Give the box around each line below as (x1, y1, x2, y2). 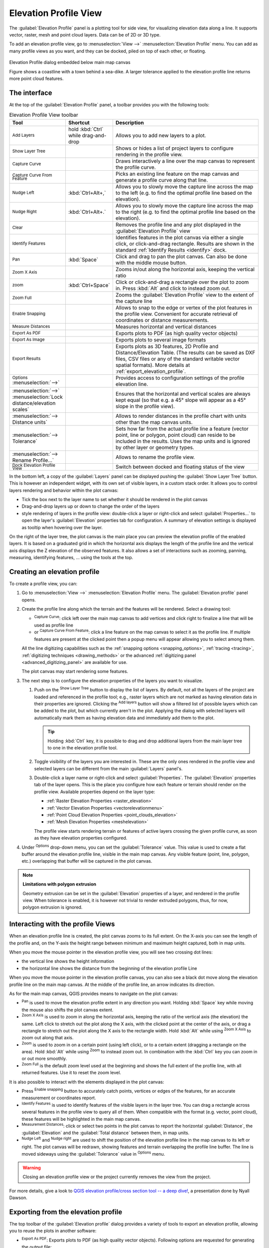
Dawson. (9, 1195, 27, 1201)
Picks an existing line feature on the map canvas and (115, 170, 239, 177)
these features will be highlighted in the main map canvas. (21, 1116, 141, 1122)
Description (115, 119, 144, 126)
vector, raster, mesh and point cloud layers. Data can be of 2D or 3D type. (9, 31, 161, 37)
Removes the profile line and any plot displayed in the (115, 221, 241, 228)
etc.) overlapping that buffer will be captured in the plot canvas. (21, 858, 152, 864)
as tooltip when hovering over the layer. (21, 524, 103, 530)
